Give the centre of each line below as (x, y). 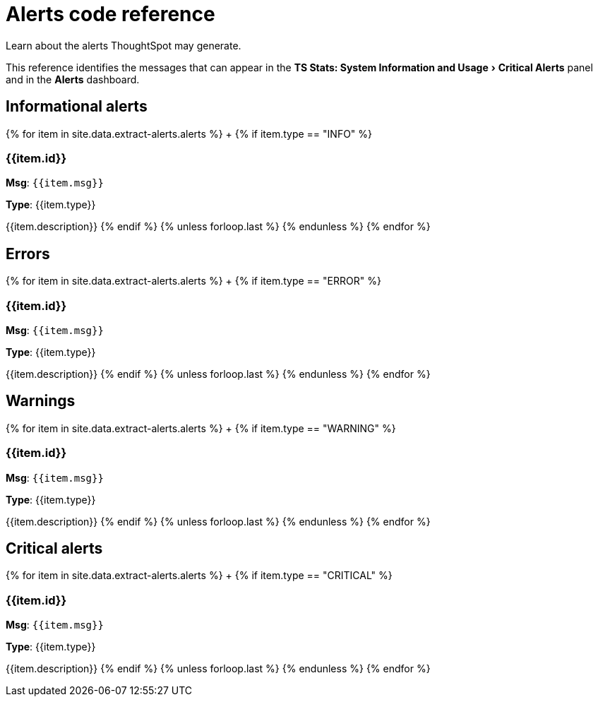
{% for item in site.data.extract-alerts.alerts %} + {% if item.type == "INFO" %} (189, 133)
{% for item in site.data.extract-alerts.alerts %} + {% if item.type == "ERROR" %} (193, 281)
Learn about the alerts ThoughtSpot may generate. (124, 45)
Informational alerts (77, 107)
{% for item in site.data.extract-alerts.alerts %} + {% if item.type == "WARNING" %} (201, 428)
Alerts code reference (110, 14)
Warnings (41, 401)
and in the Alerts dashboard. (73, 79)
